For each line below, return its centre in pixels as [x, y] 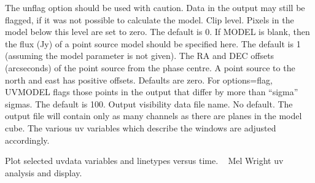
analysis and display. [44, 172]
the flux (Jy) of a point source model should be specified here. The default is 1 [153, 43]
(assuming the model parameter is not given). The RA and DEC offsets [140, 56]
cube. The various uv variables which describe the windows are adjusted [141, 127]
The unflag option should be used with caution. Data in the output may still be [155, 7]
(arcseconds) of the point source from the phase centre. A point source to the [150, 67]
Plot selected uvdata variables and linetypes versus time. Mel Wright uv [144, 161]
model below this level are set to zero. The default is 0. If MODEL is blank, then [157, 32]
